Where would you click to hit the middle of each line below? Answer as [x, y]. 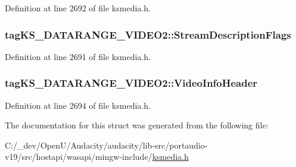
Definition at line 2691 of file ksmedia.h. [78, 56]
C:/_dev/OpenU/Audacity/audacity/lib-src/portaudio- [106, 145]
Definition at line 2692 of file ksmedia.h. [78, 8]
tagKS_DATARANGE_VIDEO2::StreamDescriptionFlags [148, 34]
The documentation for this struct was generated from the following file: [137, 125]
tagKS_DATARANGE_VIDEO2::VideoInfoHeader [131, 83]
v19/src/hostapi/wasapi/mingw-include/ [79, 157]
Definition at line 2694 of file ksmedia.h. [78, 105]
